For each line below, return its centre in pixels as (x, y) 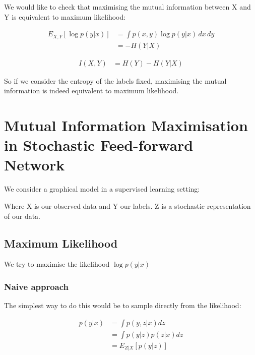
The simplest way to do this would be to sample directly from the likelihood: (123, 305)
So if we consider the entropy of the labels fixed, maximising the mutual (115, 80)
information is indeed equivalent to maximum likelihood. (91, 91)
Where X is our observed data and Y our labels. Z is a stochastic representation (127, 206)
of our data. (22, 216)
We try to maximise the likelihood (57, 264)
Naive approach (37, 286)
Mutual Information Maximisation (126, 125)
